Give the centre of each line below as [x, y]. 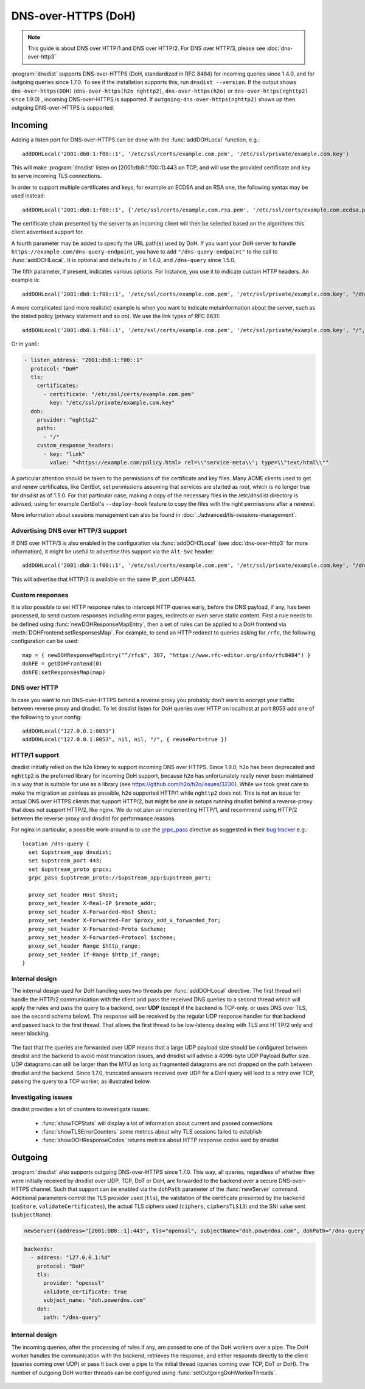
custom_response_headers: [75, 446]
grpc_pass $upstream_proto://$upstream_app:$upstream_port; [120, 878]
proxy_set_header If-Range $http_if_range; [94, 954]
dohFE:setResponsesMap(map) [64, 672]
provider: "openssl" [74, 1283]
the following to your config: [47, 717]
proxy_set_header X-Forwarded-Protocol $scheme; [102, 937]
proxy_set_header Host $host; [73, 895]
